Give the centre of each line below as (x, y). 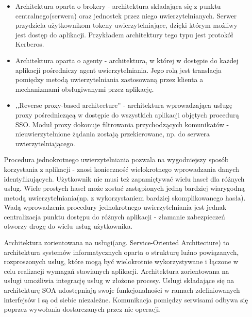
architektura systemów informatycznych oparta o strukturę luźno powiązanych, (121, 252)
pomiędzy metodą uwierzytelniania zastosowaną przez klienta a (109, 79)
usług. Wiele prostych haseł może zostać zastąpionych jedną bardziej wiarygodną (125, 188)
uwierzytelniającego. (45, 143)
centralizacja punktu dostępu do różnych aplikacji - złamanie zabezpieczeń (115, 216)
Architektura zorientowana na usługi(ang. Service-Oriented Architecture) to (117, 242)
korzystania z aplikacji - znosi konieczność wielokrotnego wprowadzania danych (122, 169)
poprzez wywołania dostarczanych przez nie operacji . (83, 309)
